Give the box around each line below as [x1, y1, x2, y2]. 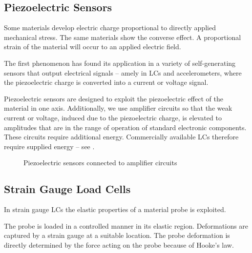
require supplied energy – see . [4, 141, 95, 151]
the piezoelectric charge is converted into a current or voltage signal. [4, 77, 209, 87]
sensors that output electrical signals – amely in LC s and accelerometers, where [4, 67, 242, 78]
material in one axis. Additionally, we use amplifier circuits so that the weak [4, 103, 232, 113]
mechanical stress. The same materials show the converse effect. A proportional [4, 32, 241, 42]
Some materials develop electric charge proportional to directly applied [4, 22, 216, 33]
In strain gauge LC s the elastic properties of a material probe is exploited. [4, 204, 226, 214]
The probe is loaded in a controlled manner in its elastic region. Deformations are [4, 220, 249, 231]
